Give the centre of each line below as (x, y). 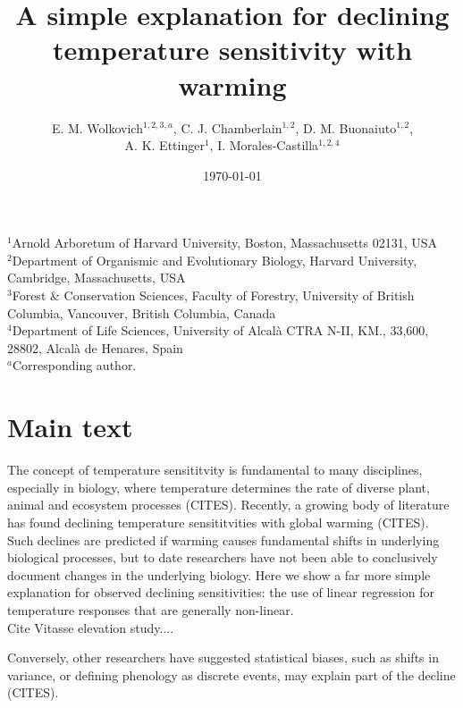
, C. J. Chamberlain (227, 127)
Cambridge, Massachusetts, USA (97, 278)
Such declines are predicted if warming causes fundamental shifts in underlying (223, 539)
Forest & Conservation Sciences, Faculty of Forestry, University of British (213, 295)
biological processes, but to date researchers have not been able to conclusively (223, 557)
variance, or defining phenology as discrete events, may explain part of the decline (231, 674)
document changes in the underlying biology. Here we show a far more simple (219, 574)
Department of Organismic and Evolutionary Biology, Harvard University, (215, 260)
